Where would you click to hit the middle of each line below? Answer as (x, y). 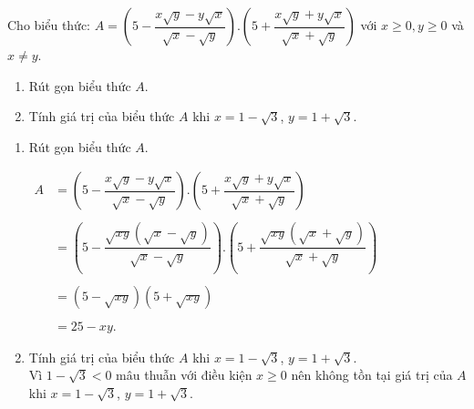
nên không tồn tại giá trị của (372, 375)
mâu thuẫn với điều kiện (184, 375)
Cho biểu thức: (49, 25)
